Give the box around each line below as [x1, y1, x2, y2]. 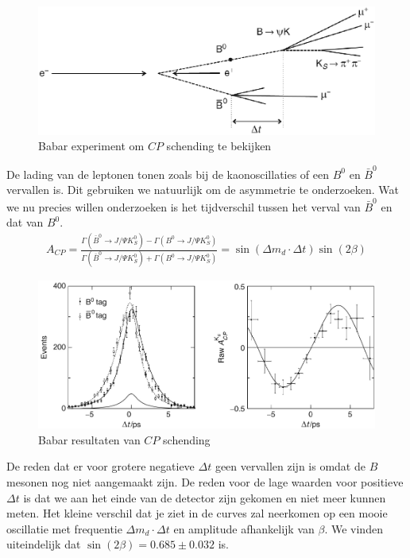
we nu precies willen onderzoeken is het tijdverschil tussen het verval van [6, 198, 361, 215]
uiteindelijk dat [6, 536, 81, 552]
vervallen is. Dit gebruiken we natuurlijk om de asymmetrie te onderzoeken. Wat [6, 181, 400, 198]
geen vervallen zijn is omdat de [215, 458, 366, 475]
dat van [6, 214, 44, 231]
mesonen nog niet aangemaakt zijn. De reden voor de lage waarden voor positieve [6, 473, 404, 490]
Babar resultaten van [38, 431, 141, 448]
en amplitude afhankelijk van [173, 520, 315, 537]
